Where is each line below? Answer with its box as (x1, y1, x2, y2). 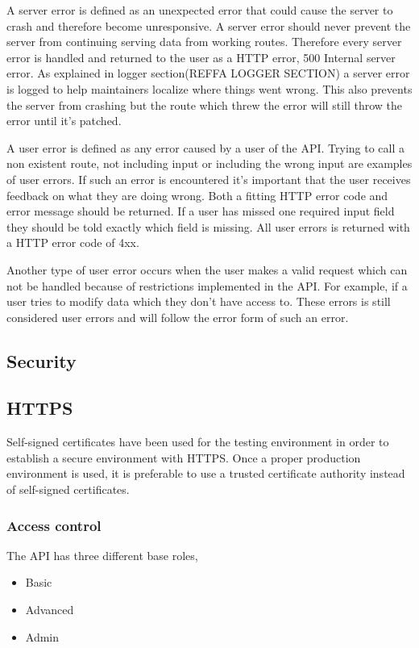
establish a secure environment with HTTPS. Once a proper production (6, 449, 361, 466)
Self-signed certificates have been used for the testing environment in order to (6, 433, 389, 450)
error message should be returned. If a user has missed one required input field (6, 203, 395, 219)
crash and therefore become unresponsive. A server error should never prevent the (6, 17, 411, 34)
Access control (6, 515, 102, 535)
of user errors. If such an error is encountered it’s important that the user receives (6, 170, 411, 187)
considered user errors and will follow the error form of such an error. (6, 308, 349, 325)
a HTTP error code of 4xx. (6, 234, 139, 251)
